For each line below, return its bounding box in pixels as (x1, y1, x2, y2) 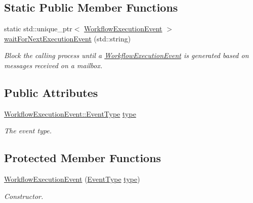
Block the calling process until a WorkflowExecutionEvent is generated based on (4, 50, 249, 61)
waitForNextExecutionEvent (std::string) (4, 33, 131, 43)
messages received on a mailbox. (4, 60, 103, 70)
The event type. (4, 125, 52, 136)
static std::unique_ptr (4, 23, 72, 34)
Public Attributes (4, 84, 98, 100)
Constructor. (4, 190, 44, 201)
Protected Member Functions (4, 150, 161, 166)
